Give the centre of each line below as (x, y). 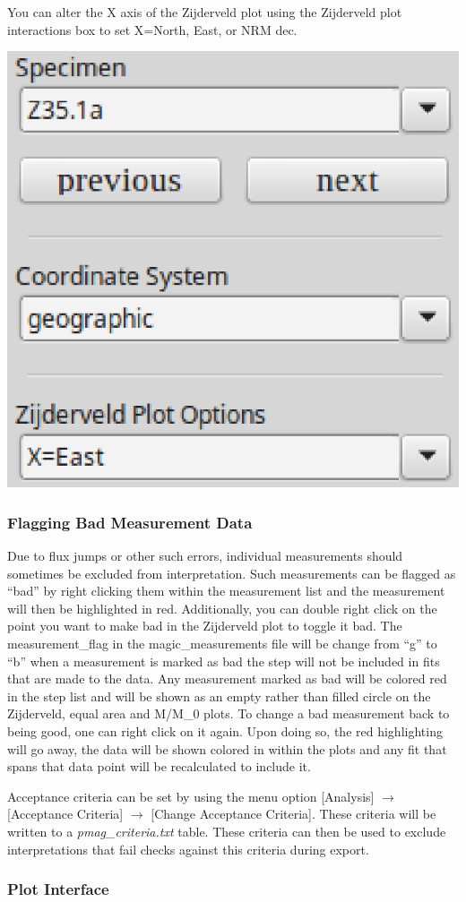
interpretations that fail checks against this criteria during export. (188, 849)
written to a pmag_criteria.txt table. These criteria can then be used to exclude (227, 831)
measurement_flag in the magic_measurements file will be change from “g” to (222, 644)
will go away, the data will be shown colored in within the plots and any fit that (227, 748)
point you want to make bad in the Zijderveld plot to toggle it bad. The (205, 626)
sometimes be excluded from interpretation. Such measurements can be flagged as (232, 573)
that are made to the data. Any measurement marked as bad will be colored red (227, 679)
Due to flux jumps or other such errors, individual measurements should (205, 556)
